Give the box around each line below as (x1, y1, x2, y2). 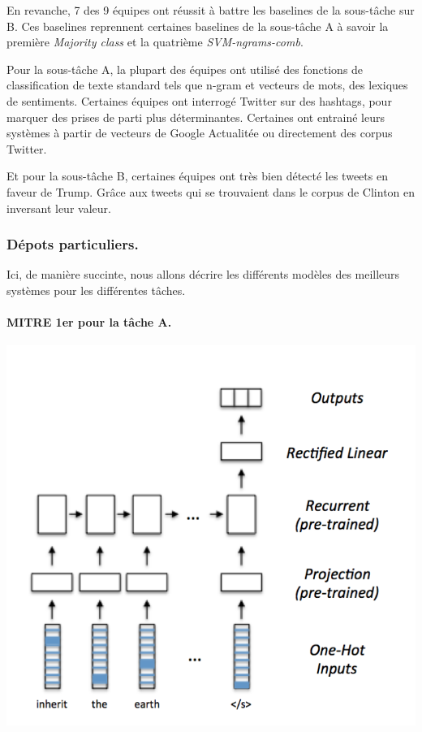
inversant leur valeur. (6, 199, 111, 216)
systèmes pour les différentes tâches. (6, 281, 186, 298)
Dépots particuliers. (6, 234, 139, 254)
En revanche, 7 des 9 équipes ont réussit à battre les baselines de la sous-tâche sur (6, 2, 415, 18)
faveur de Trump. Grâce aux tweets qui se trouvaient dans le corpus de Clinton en (6, 183, 416, 200)
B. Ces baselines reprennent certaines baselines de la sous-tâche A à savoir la (6, 17, 389, 34)
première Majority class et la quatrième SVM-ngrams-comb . (6, 33, 304, 50)
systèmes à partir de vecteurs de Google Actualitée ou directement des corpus (6, 124, 393, 141)
